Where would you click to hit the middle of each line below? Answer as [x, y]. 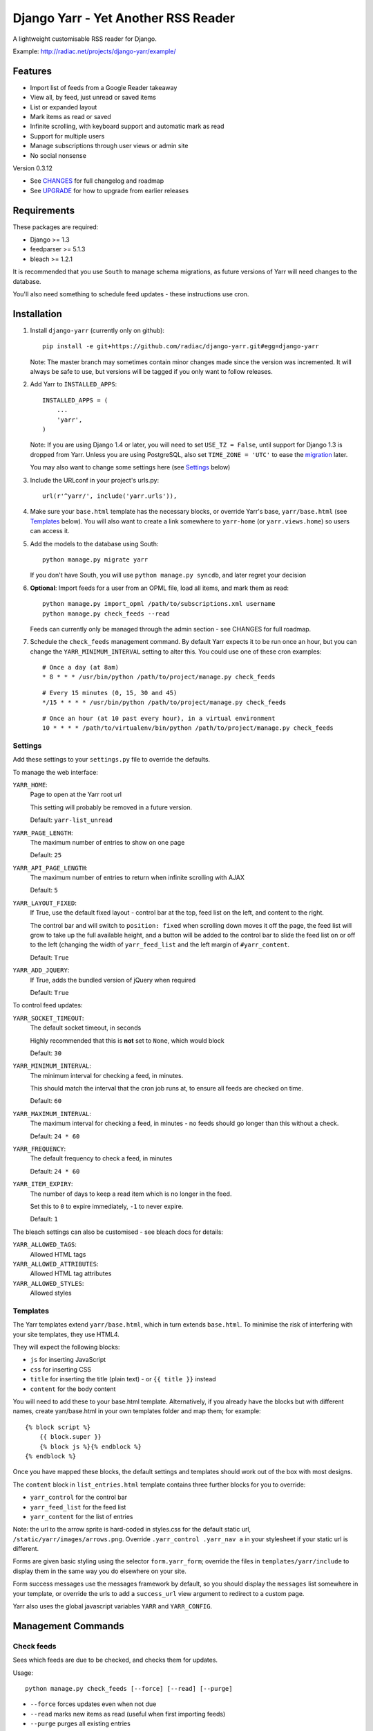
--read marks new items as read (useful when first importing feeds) [128, 1714]
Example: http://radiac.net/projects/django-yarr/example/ [94, 51]
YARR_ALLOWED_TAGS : [45, 1245]
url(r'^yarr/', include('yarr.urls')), [110, 496]
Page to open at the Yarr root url [76, 795]
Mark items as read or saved [71, 117]
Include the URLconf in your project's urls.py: [94, 480]
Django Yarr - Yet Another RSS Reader [124, 18]
